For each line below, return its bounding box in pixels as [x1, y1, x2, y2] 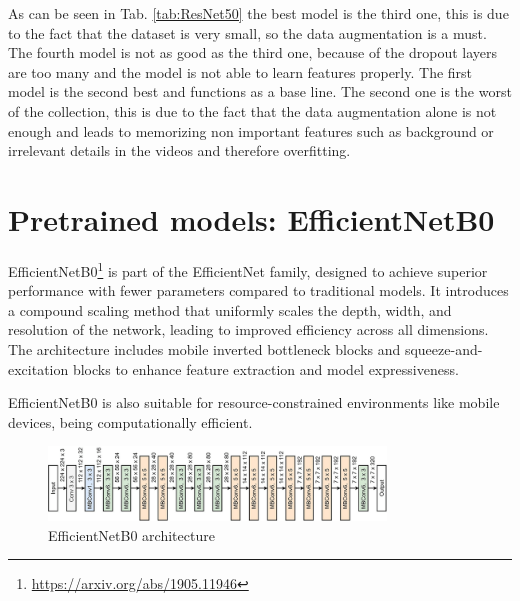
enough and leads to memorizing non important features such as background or [8, 120, 494, 141]
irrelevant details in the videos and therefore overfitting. [8, 140, 351, 161]
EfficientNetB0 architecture [48, 524, 215, 545]
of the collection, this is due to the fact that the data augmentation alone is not [8, 100, 497, 121]
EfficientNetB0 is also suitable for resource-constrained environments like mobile [8, 392, 500, 413]
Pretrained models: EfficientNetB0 [8, 198, 495, 239]
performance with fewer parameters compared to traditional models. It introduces [8, 280, 509, 301]
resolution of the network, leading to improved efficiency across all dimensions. [8, 319, 489, 340]
